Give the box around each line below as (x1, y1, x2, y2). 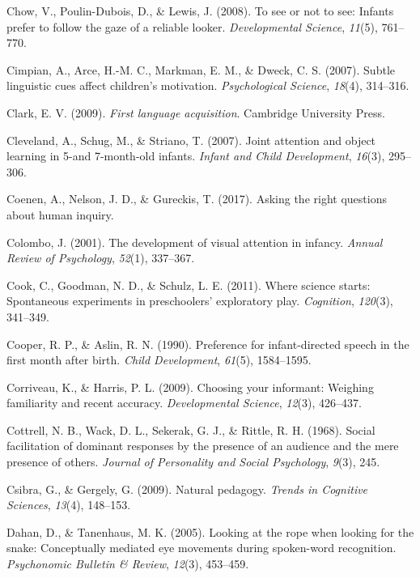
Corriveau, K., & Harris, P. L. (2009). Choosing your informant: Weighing (6, 378, 374, 395)
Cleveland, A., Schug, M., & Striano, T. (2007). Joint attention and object (6, 131, 376, 148)
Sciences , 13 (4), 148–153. (6, 496, 131, 513)
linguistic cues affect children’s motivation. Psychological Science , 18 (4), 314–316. (6, 77, 409, 94)
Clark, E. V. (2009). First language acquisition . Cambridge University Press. (6, 104, 385, 121)
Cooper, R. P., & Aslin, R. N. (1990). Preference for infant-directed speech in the (6, 335, 409, 352)
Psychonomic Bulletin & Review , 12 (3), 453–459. (6, 555, 249, 572)
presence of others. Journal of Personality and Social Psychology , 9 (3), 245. (6, 453, 380, 470)
